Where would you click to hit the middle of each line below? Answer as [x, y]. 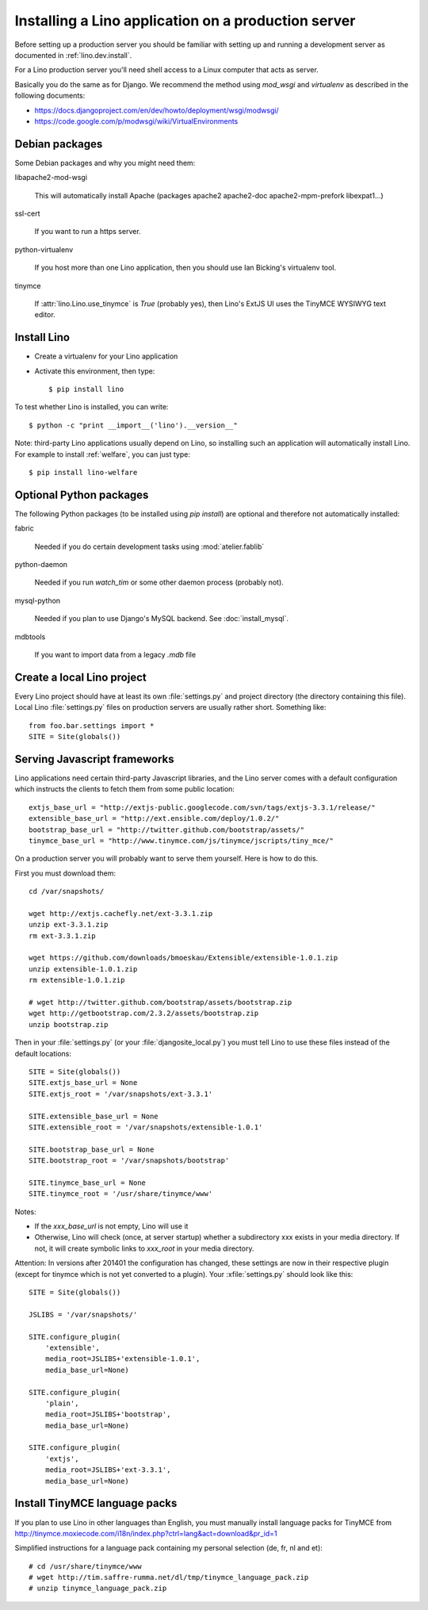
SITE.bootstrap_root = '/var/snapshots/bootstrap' [129, 1161]
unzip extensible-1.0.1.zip [83, 969]
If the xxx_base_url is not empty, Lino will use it [111, 1226]
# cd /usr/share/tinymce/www [85, 1566]
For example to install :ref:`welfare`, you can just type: [102, 454]
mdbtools [30, 636]
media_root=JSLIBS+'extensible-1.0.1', [122, 1359]
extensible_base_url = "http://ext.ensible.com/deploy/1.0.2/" [154, 818]
